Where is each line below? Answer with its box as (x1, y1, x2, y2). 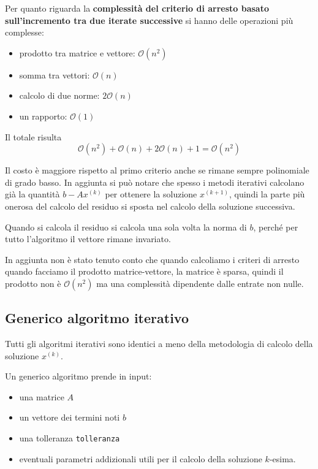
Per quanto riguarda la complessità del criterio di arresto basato (5, 2, 269, 14)
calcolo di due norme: (19, 89, 100, 102)
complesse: (5, 26, 44, 39)
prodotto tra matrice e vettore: (19, 46, 135, 59)
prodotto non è (5, 276, 61, 289)
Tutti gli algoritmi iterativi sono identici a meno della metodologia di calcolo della (5, 337, 313, 350)
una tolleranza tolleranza (19, 432, 120, 444)
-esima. (269, 452, 296, 465)
